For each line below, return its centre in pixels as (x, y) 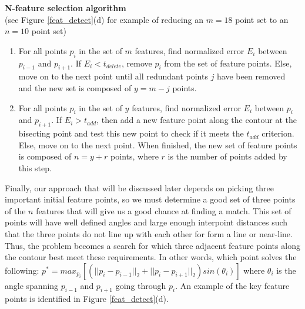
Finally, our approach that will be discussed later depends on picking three (140, 187)
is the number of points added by (227, 156)
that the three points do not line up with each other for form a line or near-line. (149, 233)
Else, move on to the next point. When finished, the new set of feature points (158, 144)
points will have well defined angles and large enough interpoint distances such (146, 222)
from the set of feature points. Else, (228, 63)
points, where (135, 156)
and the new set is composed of (75, 87)
